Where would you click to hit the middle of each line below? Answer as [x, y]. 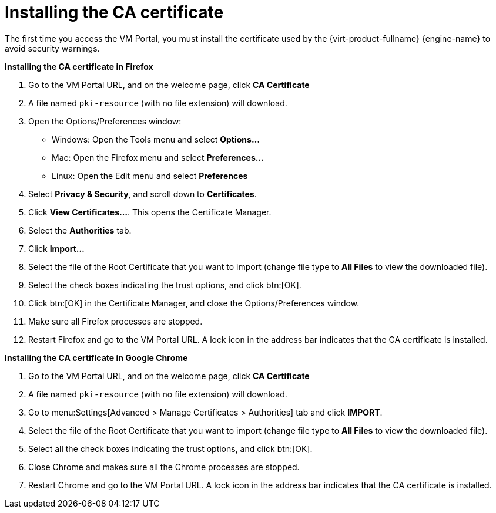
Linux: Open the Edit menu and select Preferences [150, 176]
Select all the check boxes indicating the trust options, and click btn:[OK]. [170, 448]
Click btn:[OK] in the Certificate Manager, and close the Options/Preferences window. [194, 303]
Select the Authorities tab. [80, 230]
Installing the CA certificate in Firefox [79, 66]
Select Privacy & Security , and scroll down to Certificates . [143, 194]
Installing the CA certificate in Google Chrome [96, 357]
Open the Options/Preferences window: [105, 121]
